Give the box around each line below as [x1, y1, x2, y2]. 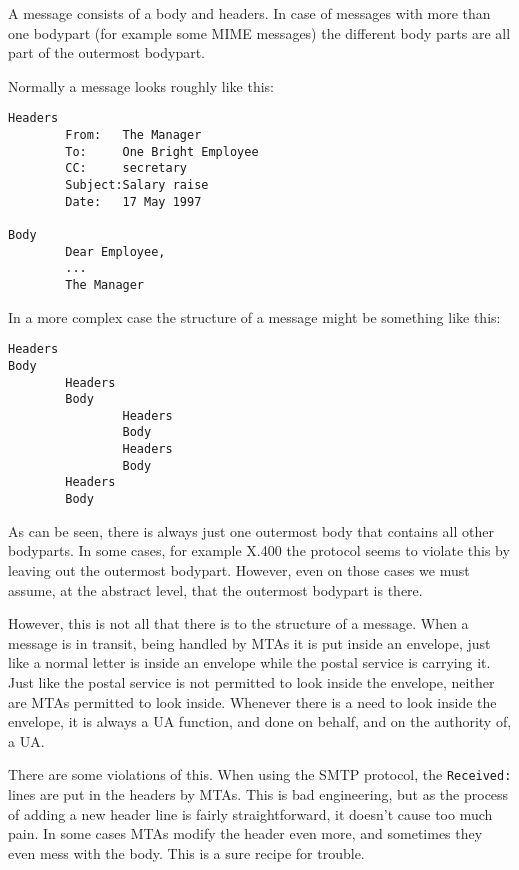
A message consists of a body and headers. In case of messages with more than [8, 3, 491, 23]
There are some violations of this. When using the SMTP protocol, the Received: [8, 764, 512, 785]
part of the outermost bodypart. [8, 42, 206, 63]
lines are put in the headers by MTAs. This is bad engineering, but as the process [8, 783, 509, 804]
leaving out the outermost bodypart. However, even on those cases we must [8, 559, 470, 580]
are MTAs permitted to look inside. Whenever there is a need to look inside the [8, 691, 497, 712]
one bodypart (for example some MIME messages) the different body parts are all [8, 22, 511, 43]
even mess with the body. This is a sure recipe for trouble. [8, 842, 365, 863]
